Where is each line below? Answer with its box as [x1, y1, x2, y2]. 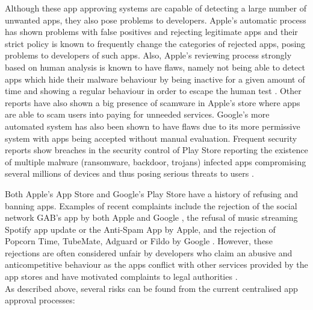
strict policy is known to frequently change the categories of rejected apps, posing [5, 37, 306, 49]
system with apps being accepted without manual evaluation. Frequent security [5, 131, 297, 144]
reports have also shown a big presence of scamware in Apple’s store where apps [5, 96, 300, 109]
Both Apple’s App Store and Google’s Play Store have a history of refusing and [5, 187, 299, 200]
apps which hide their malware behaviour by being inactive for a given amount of [5, 72, 305, 85]
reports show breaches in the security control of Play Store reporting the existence [5, 144, 308, 156]
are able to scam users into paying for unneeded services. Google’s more [5, 108, 270, 121]
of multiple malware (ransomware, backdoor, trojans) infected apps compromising [5, 155, 306, 168]
